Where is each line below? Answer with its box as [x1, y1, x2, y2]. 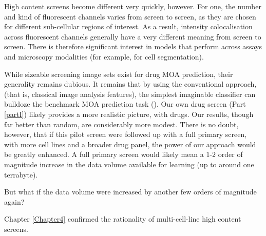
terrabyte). [4, 169, 38, 180]
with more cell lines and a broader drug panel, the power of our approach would [4, 139, 256, 149]
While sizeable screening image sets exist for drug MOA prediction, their [4, 68, 233, 79]
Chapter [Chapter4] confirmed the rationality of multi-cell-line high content [4, 213, 241, 224]
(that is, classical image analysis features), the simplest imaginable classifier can [4, 88, 256, 99]
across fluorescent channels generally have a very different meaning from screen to [4, 31, 261, 42]
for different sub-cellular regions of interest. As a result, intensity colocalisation [4, 21, 253, 32]
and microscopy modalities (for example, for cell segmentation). [4, 51, 204, 62]
